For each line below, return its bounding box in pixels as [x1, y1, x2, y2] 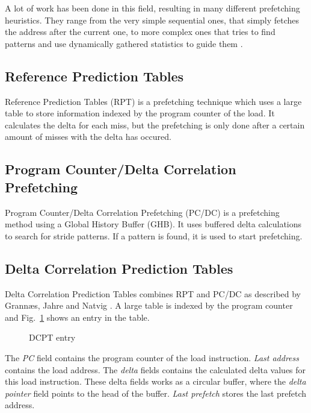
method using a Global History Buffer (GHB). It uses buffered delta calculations [5, 218, 302, 230]
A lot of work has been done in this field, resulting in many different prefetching [5, 2, 300, 14]
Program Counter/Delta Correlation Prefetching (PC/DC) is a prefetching [5, 206, 280, 218]
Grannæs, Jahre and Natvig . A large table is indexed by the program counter [5, 299, 293, 312]
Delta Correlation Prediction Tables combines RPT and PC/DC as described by [5, 287, 301, 300]
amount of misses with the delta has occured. [5, 130, 171, 143]
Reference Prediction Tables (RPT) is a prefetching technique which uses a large [5, 95, 302, 107]
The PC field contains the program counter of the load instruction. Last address [5, 351, 299, 364]
